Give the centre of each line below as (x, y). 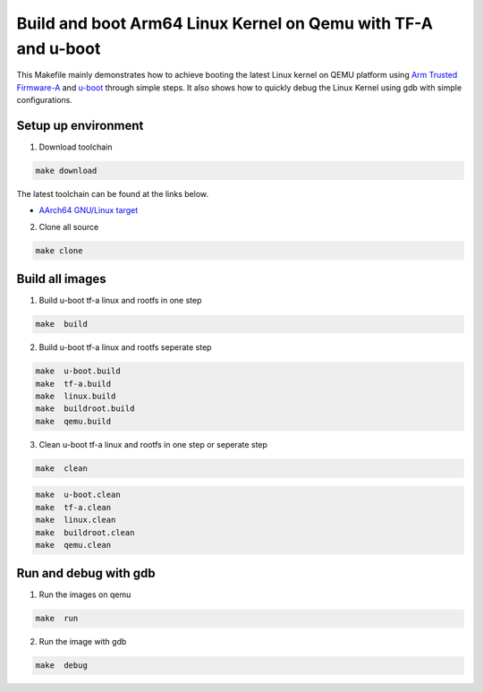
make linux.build (76, 396)
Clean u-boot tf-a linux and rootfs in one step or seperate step (153, 444)
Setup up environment (80, 125)
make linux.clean (76, 520)
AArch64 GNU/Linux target (89, 210)
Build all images (61, 279)
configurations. (45, 100)
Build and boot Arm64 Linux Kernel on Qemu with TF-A (225, 23)
